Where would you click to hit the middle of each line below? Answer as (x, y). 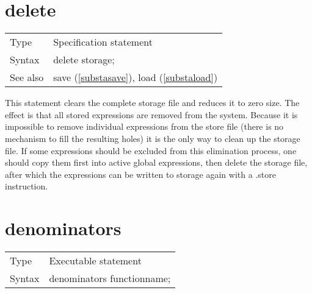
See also (27, 77)
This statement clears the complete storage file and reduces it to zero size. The (152, 103)
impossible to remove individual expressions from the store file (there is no (144, 126)
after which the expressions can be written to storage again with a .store (140, 174)
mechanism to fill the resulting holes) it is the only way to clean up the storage (153, 138)
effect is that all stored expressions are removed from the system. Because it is (151, 114)
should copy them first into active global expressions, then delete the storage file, (156, 162)
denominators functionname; (110, 278)
